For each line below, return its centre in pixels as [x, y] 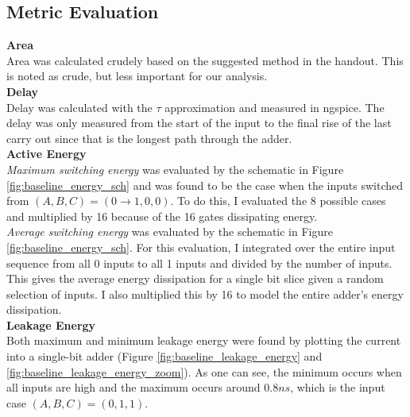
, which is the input [338, 387]
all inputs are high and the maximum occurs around [133, 387]
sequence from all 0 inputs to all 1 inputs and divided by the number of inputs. [199, 263]
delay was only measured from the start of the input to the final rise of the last [199, 123]
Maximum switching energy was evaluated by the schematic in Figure [175, 169]
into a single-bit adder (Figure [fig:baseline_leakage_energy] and [164, 356]
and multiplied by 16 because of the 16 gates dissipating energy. [162, 216]
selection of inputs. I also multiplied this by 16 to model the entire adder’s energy [205, 293]
